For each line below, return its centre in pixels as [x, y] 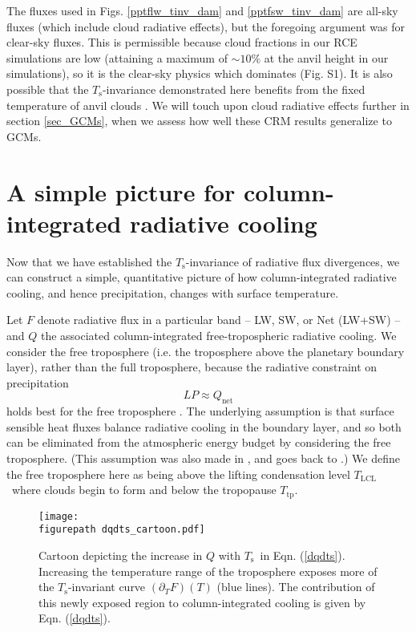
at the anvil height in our [326, 57]
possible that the [48, 89]
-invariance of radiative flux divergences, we [293, 261]
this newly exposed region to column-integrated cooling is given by [202, 602]
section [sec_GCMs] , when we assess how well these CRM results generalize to [199, 121]
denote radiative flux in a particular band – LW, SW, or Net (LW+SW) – [219, 320]
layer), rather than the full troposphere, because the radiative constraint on [192, 367]
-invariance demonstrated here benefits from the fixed [234, 89]
